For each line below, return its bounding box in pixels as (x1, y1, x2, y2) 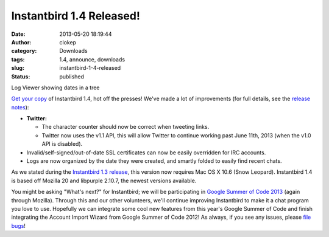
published (59, 73, 85, 80)
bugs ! (11, 222, 26, 229)
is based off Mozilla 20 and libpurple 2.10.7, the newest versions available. (11, 177, 197, 184)
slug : (11, 64, 24, 72)
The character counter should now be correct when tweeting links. (41, 123, 210, 131)
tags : (11, 55, 25, 63)
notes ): (11, 103, 29, 111)
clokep (59, 38, 76, 46)
